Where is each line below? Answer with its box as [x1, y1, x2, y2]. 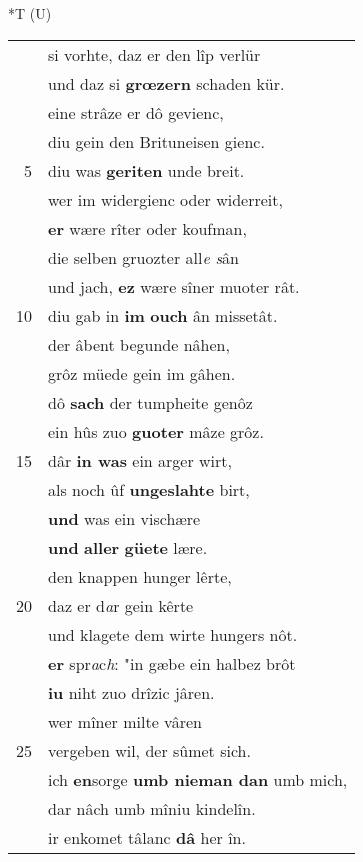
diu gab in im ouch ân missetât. [48, 303, 278, 327]
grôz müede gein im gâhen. [48, 361, 236, 385]
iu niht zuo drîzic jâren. [48, 680, 215, 704]
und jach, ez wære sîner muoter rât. [48, 274, 300, 298]
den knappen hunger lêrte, [48, 564, 232, 588]
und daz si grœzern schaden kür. [48, 71, 285, 95]
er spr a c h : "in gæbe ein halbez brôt [48, 651, 296, 675]
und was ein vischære [48, 506, 201, 530]
